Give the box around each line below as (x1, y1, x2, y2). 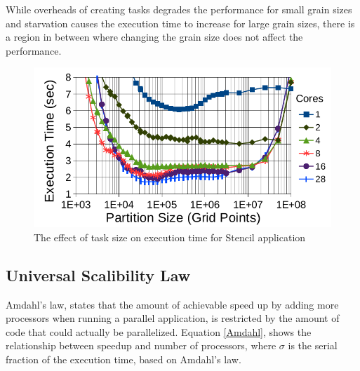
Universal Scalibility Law (6, 264, 191, 285)
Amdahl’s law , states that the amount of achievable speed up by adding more (6, 297, 339, 311)
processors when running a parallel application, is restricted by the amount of (6, 311, 340, 325)
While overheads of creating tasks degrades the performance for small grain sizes (6, 2, 352, 16)
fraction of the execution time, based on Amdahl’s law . (6, 352, 241, 367)
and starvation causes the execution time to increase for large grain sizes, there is (6, 15, 355, 30)
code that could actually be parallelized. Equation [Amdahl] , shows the (6, 324, 312, 339)
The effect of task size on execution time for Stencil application (34, 229, 306, 244)
